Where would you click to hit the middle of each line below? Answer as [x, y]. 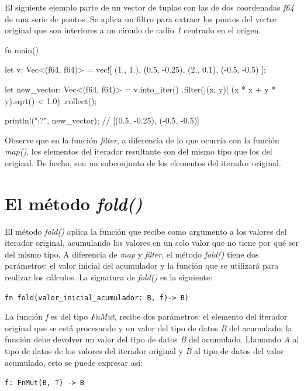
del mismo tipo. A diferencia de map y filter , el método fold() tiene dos [132, 254]
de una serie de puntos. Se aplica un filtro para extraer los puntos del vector [141, 18]
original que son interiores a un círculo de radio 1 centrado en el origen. [133, 30]
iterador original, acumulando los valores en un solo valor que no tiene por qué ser [152, 243]
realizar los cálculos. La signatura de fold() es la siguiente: [109, 277]
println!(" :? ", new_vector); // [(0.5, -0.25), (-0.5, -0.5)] [102, 120]
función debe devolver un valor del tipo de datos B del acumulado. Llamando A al [152, 339]
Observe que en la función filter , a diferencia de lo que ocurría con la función [142, 140]
